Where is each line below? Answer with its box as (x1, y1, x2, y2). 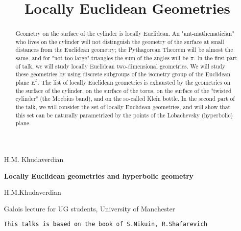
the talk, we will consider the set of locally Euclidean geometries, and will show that (15, 103, 231, 111)
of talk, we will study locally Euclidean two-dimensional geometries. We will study (15, 62, 225, 70)
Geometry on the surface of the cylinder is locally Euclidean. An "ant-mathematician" (15, 29, 234, 38)
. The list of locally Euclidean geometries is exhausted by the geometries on (38, 78, 231, 87)
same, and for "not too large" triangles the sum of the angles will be (15, 54, 189, 62)
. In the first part (193, 54, 238, 62)
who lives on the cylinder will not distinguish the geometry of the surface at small (15, 37, 224, 46)
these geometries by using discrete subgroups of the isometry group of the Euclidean (15, 70, 231, 78)
